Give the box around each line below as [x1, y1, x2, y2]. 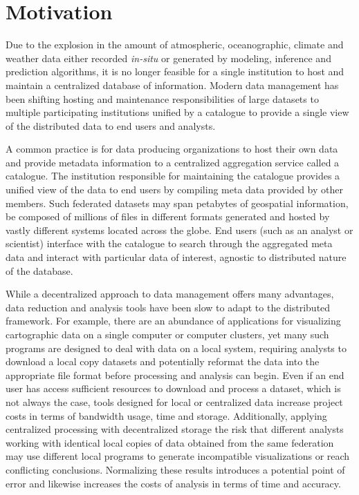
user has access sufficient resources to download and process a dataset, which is [6, 381, 341, 396]
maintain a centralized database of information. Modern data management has [6, 77, 339, 92]
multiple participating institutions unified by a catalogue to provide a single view [6, 105, 349, 119]
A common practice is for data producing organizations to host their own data [6, 142, 338, 156]
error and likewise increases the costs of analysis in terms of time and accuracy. [6, 476, 341, 490]
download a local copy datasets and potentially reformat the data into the [6, 354, 320, 369]
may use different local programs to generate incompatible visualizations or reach [6, 449, 350, 463]
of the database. [6, 263, 73, 278]
